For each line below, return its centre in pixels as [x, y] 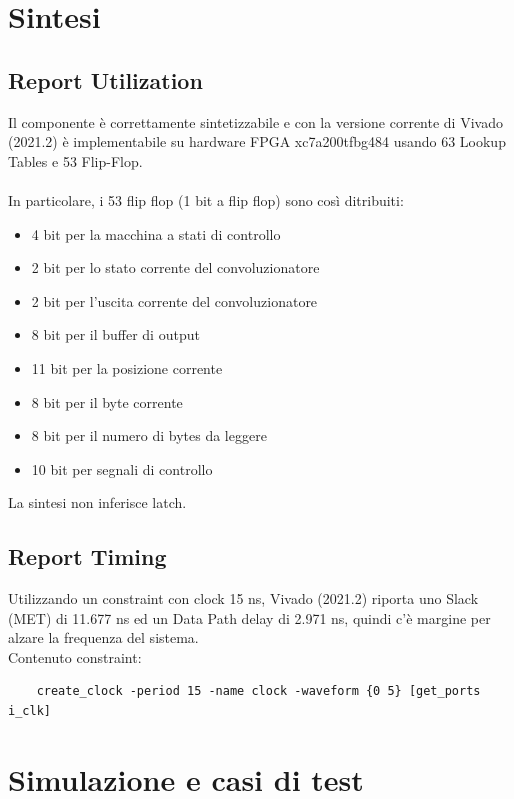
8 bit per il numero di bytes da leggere [149, 435]
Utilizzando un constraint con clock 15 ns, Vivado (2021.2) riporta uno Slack [243, 598]
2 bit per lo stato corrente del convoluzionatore [175, 267]
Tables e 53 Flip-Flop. [75, 160]
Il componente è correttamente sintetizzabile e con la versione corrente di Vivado [255, 121]
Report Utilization [105, 79]
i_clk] [29, 711]
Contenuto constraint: [75, 656]
